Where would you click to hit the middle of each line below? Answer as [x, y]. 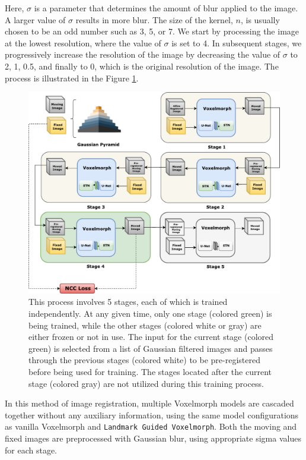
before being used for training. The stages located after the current [150, 372]
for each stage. [31, 450]
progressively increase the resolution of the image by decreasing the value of [143, 54]
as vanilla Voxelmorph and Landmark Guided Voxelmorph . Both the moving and [151, 426]
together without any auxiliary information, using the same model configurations [152, 415]
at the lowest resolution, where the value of [83, 42]
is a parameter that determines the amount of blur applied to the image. [166, 8]
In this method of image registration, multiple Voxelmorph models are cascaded [149, 403]
